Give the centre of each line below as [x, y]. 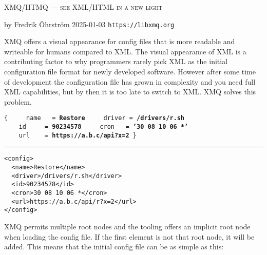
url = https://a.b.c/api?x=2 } [78, 135]
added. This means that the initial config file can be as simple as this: [114, 247]
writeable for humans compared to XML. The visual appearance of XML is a [125, 51]
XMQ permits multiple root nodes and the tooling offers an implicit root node [127, 226]
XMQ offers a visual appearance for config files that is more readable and [120, 41]
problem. [18, 101]
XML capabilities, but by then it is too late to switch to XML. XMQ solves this [130, 92]
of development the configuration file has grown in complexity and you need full [130, 81]
